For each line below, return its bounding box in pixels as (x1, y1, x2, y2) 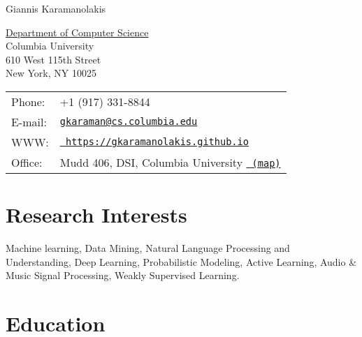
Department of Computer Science (6, 24, 149, 39)
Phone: (11, 93, 45, 110)
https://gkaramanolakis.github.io (65, 136, 249, 148)
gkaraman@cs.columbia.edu (59, 116, 198, 128)
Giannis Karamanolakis (6, 1, 106, 15)
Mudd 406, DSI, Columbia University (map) (59, 153, 281, 170)
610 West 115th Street (6, 52, 101, 66)
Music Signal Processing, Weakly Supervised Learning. (6, 268, 240, 283)
